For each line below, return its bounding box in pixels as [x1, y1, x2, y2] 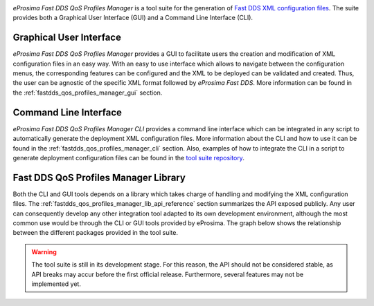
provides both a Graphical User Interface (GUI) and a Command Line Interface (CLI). [12, 14, 253, 22]
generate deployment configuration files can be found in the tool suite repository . [12, 153, 245, 162]
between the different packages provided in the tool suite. [12, 229, 178, 237]
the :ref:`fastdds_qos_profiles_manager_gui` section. [12, 88, 163, 97]
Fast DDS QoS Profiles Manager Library [12, 171, 186, 183]
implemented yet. [31, 280, 81, 288]
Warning [31, 247, 57, 256]
